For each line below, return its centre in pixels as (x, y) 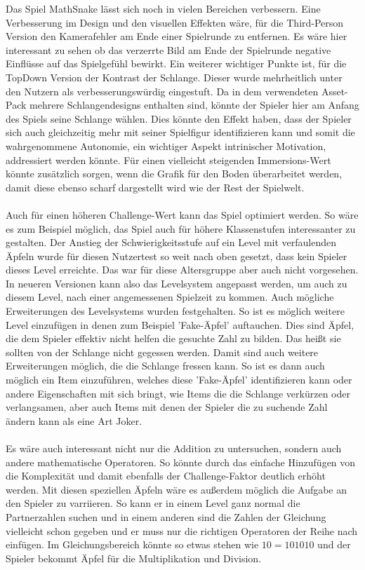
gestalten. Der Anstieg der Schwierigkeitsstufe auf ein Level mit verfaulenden (171, 242)
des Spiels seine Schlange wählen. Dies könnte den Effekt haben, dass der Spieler (179, 118)
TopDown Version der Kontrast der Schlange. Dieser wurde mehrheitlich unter (174, 77)
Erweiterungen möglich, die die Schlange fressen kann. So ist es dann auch (165, 366)
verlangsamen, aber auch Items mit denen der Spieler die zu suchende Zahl (167, 407)
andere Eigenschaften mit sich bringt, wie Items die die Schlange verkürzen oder (178, 393)
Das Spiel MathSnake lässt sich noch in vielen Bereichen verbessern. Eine (163, 8)
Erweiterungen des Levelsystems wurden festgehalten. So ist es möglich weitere (175, 311)
